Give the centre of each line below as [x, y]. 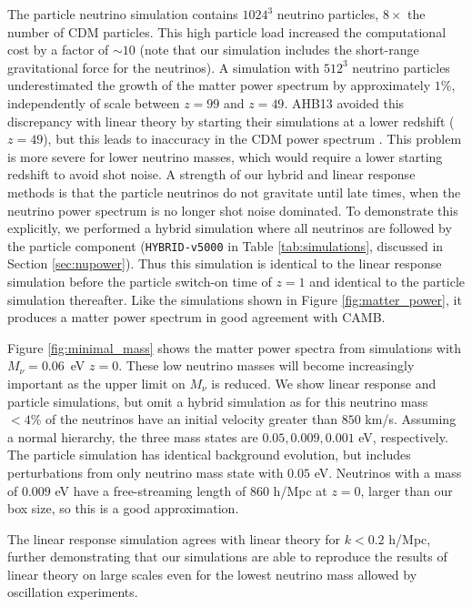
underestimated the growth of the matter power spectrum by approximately [219, 85]
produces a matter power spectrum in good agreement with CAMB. [196, 317]
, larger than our [407, 490]
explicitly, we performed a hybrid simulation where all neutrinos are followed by [230, 228]
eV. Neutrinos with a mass [388, 472]
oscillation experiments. [73, 592]
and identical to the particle [387, 281]
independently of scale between [94, 102]
